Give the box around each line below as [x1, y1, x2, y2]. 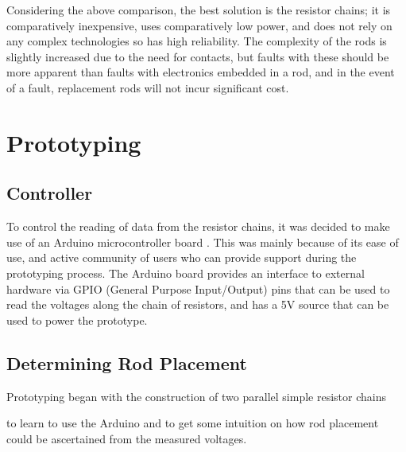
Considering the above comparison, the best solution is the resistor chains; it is [6, 2, 391, 18]
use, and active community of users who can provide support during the [6, 249, 357, 266]
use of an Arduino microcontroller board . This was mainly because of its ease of [6, 233, 399, 250]
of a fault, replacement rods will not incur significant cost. [6, 79, 289, 95]
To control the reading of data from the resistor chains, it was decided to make [6, 218, 390, 235]
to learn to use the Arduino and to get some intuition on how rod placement [6, 415, 379, 431]
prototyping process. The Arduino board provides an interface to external [6, 264, 365, 281]
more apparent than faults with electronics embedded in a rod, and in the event [6, 64, 395, 80]
